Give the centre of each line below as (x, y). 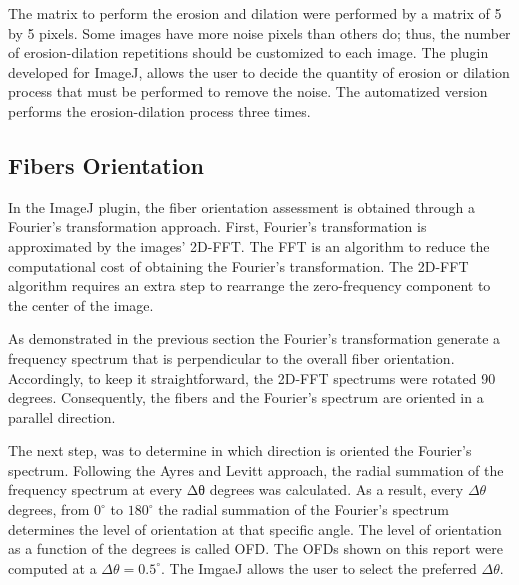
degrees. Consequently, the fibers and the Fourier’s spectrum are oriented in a (246, 397)
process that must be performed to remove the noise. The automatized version (248, 91)
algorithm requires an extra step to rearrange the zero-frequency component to (249, 285)
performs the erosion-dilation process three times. (159, 110)
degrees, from (49, 509)
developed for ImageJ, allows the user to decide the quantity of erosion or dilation (259, 71)
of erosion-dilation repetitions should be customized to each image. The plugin (248, 52)
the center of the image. (81, 304)
